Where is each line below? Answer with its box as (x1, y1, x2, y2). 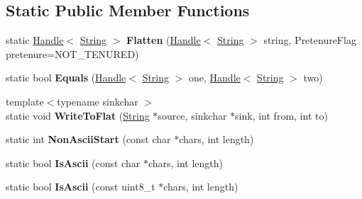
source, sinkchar (158, 108, 227, 123)
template (6, 93, 44, 108)
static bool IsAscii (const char (6, 155, 141, 170)
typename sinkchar (57, 93, 138, 108)
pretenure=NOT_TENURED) (6, 46, 139, 61)
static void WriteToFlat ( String (6, 108, 150, 123)
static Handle (6, 33, 64, 47)
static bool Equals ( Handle (6, 70, 126, 85)
